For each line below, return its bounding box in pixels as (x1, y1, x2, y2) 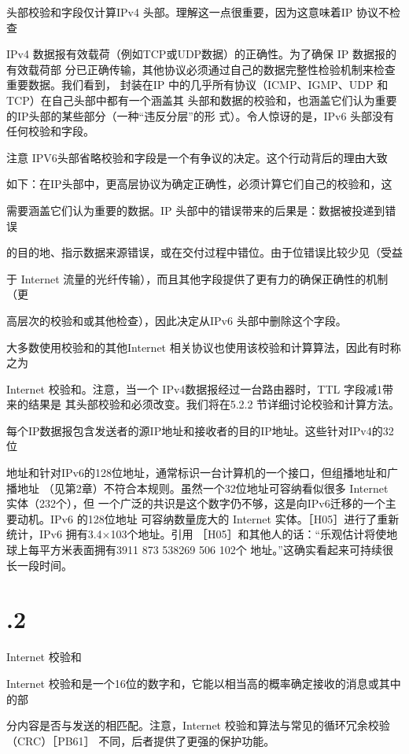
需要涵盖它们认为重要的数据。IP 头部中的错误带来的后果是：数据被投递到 (6, 201, 385, 218)
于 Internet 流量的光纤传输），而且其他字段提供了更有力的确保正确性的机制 (6, 270, 389, 286)
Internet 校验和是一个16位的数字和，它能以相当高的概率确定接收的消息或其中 (6, 675, 401, 691)
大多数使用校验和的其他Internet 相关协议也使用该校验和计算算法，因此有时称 (6, 338, 401, 355)
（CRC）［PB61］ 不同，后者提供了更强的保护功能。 (6, 732, 275, 748)
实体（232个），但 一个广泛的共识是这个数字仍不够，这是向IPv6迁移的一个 (6, 495, 385, 512)
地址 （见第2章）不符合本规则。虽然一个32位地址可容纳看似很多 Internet (17, 479, 389, 496)
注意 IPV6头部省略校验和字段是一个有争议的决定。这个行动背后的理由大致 (6, 149, 388, 165)
